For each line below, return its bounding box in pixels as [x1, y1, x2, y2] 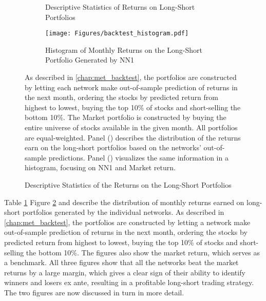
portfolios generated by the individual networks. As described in [22, 207, 224, 217]
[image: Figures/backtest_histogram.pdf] [45, 30, 189, 37]
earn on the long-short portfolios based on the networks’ [25, 142, 201, 153]
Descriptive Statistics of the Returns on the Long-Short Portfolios [25, 179, 232, 190]
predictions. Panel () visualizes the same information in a [48, 152, 229, 163]
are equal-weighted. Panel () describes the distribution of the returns [25, 132, 241, 143]
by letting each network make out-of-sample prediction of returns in [25, 82, 238, 92]
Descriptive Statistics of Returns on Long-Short [45, 2, 195, 12]
